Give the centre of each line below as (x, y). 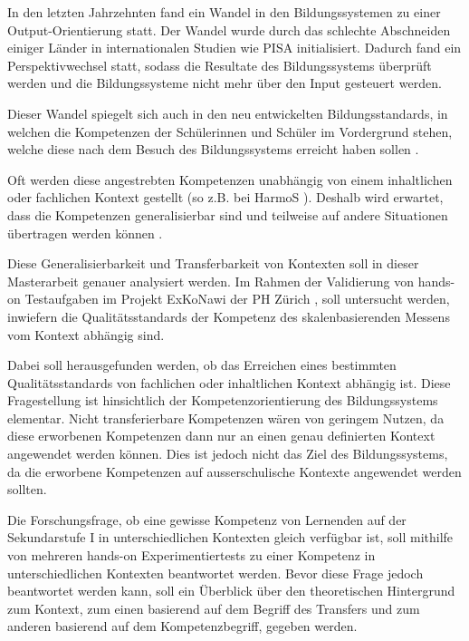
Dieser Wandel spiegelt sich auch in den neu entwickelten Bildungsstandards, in (228, 113)
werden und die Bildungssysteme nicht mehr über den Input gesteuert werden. (225, 83)
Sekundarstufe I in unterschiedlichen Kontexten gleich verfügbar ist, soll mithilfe (230, 537)
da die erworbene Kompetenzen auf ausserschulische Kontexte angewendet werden (234, 471)
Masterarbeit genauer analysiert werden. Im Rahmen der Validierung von (211, 281)
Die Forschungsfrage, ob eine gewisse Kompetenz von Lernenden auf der (207, 519)
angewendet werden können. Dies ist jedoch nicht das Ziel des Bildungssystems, (228, 454)
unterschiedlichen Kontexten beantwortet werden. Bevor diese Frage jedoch (215, 573)
